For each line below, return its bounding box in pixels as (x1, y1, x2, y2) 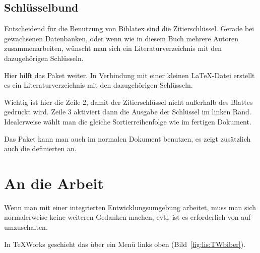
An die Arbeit (4, 172, 104, 193)
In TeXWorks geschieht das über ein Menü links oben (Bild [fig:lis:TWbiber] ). (4, 238, 246, 249)
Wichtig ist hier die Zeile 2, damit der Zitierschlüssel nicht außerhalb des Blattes (4, 96, 253, 107)
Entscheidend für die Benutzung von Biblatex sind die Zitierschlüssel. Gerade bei (4, 23, 254, 34)
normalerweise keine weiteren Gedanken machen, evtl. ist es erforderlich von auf (4, 212, 251, 222)
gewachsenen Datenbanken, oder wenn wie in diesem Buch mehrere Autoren (4, 33, 238, 43)
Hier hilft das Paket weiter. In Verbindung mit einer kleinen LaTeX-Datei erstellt (4, 70, 255, 80)
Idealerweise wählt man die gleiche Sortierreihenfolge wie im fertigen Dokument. (4, 116, 251, 126)
